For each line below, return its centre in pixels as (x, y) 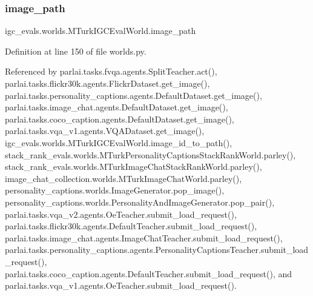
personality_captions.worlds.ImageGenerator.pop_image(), (115, 190)
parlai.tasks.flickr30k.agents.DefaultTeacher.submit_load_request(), (131, 226)
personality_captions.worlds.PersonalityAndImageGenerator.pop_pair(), (140, 202)
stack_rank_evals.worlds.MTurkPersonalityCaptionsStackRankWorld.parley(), (150, 154)
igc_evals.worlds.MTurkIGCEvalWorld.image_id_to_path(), (119, 142)
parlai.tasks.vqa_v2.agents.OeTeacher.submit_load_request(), (121, 214)
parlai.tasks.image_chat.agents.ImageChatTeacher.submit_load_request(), (144, 237)
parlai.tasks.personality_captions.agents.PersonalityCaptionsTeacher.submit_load (157, 250)
